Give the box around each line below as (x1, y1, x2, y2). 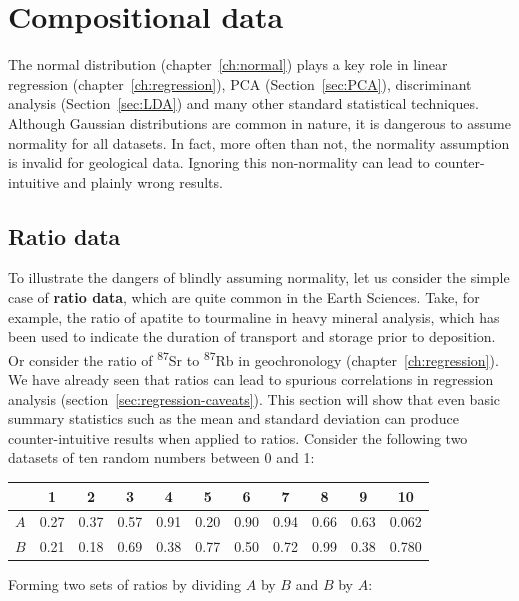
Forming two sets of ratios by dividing (8, 574, 242, 595)
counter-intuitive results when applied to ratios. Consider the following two (8, 427, 468, 448)
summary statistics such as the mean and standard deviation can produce (8, 408, 459, 429)
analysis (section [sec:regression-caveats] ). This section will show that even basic (8, 388, 501, 409)
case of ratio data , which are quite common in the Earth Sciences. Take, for (8, 287, 480, 308)
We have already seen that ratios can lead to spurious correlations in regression (8, 369, 494, 390)
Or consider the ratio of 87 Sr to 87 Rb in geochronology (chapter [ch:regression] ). (8, 346, 499, 370)
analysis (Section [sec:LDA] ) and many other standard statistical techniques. (8, 93, 479, 114)
